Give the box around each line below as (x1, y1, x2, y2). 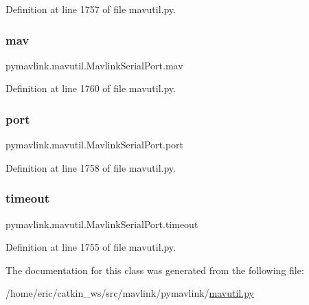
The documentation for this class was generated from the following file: (5, 262, 304, 277)
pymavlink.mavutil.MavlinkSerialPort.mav (5, 58, 183, 72)
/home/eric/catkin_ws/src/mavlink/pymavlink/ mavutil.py (5, 286, 254, 300)
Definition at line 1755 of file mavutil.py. (5, 240, 176, 254)
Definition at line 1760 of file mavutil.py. (5, 81, 176, 95)
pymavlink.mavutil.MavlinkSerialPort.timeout (5, 216, 198, 231)
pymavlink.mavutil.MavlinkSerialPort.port (5, 137, 184, 152)
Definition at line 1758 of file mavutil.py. (5, 160, 176, 174)
